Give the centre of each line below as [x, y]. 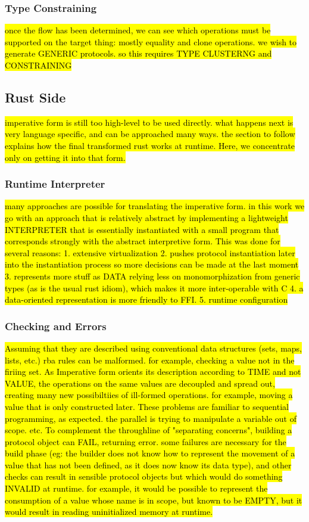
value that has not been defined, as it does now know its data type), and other [148, 464]
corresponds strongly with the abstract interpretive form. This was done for [143, 241]
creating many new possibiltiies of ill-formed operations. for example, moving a [149, 395]
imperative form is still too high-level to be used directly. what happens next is [149, 122]
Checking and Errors [56, 326]
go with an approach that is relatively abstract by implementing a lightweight [146, 217]
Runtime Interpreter [55, 184]
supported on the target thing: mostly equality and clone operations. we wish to [151, 41]
